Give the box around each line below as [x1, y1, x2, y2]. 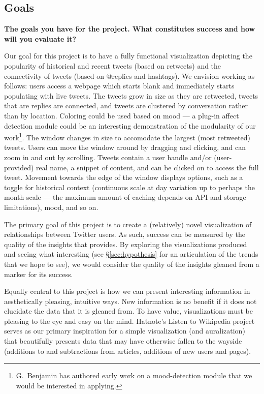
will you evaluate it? [4, 33, 77, 44]
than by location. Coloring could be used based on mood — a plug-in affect [4, 110, 239, 120]
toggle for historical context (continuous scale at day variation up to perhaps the [4, 181, 255, 192]
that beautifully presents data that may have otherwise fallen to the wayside [4, 336, 242, 346]
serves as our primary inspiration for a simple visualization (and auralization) [4, 325, 245, 336]
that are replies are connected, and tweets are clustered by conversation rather [4, 100, 248, 111]
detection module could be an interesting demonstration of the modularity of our [4, 120, 256, 131]
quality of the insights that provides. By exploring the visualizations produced [4, 238, 247, 249]
